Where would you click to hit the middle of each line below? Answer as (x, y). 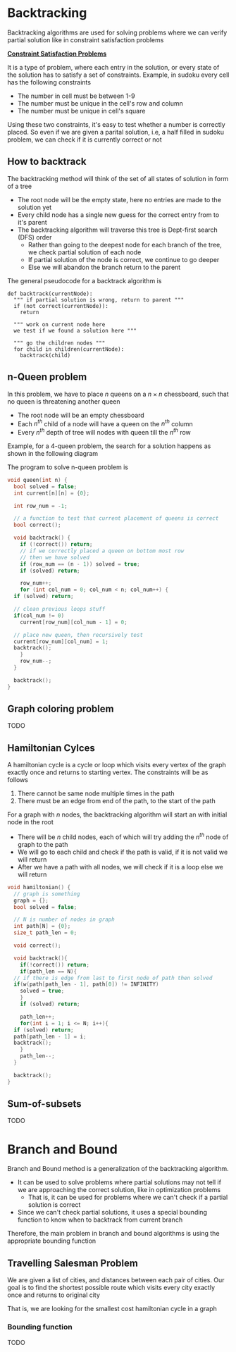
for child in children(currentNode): (69, 349)
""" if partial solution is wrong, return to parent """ (99, 300)
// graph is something (47, 894)
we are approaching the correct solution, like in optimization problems (119, 1190)
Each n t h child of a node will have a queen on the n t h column (105, 423)
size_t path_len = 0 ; (45, 933)
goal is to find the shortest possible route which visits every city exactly (111, 1288)
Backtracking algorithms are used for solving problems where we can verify (117, 32)
